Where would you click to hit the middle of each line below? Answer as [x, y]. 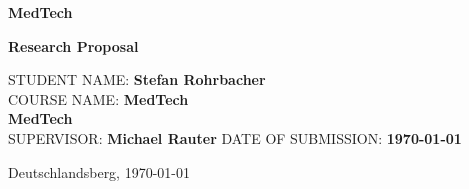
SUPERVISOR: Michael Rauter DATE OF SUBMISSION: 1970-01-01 [235, 137]
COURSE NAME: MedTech [98, 98]
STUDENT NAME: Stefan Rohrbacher [137, 79]
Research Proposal [73, 45]
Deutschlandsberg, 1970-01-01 [99, 171]
